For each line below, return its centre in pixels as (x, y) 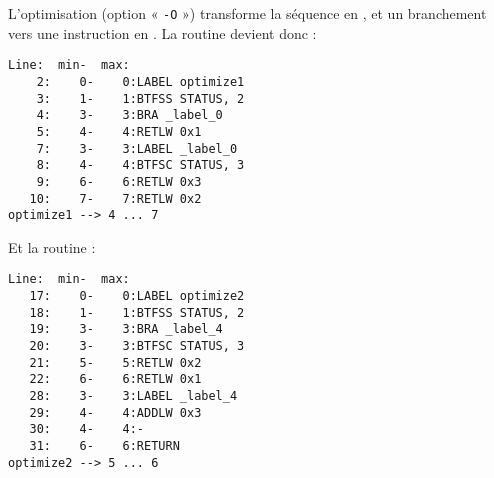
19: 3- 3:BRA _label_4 (126, 329)
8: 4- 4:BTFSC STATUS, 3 (140, 165)
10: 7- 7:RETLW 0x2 (115, 198)
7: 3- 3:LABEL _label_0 (137, 148)
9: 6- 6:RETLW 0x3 (119, 181)
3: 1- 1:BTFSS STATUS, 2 (140, 98)
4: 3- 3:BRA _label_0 (129, 115)
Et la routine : (52, 246)
